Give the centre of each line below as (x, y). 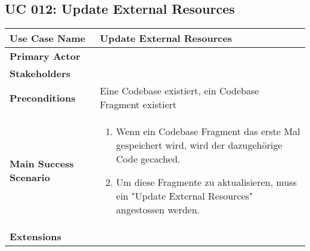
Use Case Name (48, 38)
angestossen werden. (158, 210)
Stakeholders (40, 74)
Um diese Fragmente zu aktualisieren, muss (206, 182)
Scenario (30, 177)
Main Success (42, 164)
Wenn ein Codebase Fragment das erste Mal (208, 131)
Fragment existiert (138, 105)
